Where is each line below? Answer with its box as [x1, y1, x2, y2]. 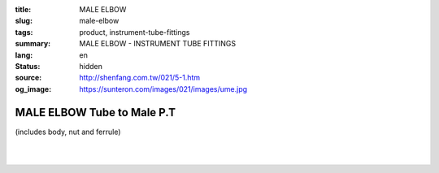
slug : [15, 16, 33, 26]
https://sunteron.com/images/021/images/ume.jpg [79, 84, 248, 93]
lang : [15, 50, 33, 60]
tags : [15, 27, 33, 37]
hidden [79, 61, 103, 71]
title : [15, 5, 32, 14]
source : [15, 73, 42, 83]
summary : [15, 39, 51, 49]
